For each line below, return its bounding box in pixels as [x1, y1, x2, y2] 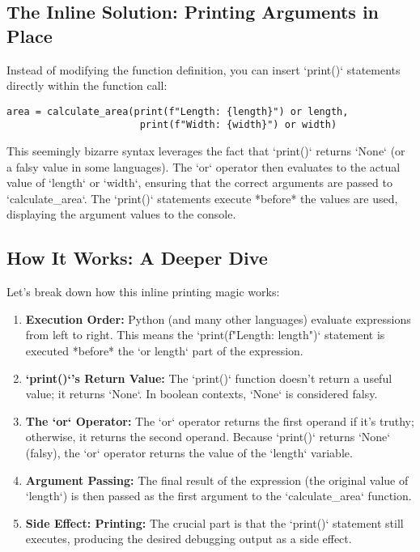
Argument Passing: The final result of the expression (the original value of [25, 471, 409, 488]
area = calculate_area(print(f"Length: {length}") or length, [6, 105, 349, 117]
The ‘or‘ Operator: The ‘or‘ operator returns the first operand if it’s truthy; [25, 412, 414, 429]
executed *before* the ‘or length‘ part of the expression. [25, 342, 303, 359]
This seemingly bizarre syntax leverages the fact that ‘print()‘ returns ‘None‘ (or [6, 142, 405, 159]
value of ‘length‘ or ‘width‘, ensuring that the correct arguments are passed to [6, 174, 392, 191]
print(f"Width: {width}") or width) [139, 119, 337, 131]
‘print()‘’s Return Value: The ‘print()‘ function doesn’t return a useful [25, 369, 392, 386]
